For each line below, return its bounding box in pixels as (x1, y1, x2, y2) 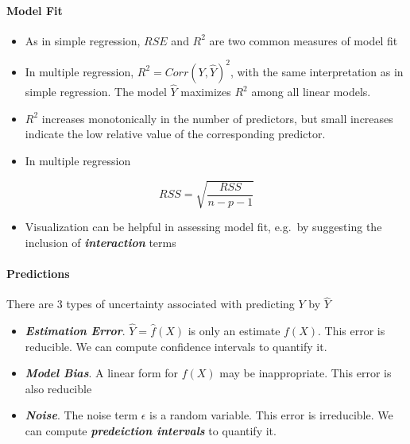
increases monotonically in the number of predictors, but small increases (41, 110, 393, 126)
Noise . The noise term (25, 407, 138, 423)
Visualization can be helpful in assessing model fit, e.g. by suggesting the (25, 218, 382, 235)
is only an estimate (188, 322, 280, 339)
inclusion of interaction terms (25, 234, 176, 250)
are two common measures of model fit (209, 32, 398, 48)
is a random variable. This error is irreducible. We (149, 407, 393, 423)
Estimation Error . (25, 322, 126, 339)
